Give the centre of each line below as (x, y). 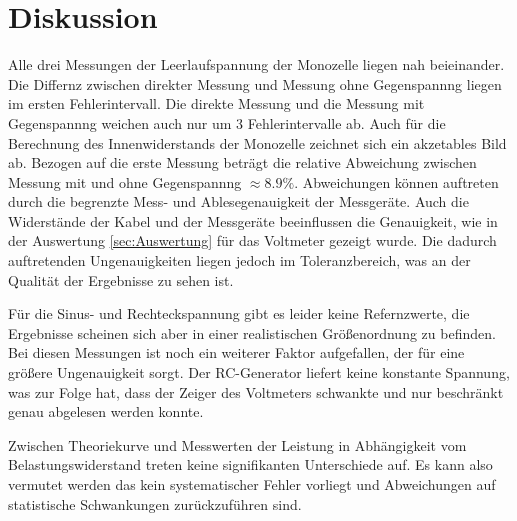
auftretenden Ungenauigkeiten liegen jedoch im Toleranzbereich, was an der (239, 260)
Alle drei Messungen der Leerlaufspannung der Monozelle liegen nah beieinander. (256, 64)
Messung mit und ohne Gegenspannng (125, 181)
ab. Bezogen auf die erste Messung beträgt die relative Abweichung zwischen (242, 162)
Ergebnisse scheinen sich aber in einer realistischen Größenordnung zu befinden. (252, 332)
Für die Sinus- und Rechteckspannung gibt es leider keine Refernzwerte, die (239, 313)
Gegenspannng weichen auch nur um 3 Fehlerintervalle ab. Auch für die (227, 122)
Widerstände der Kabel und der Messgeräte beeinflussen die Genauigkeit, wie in (253, 220)
